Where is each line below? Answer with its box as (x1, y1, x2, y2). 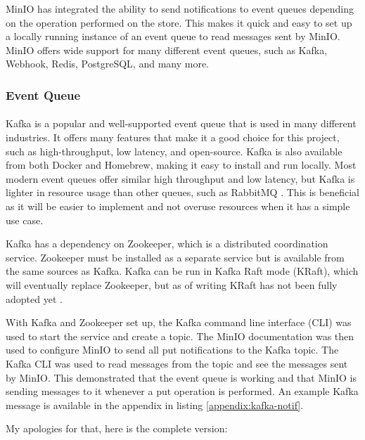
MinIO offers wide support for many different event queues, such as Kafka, (6, 42, 328, 57)
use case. (6, 212, 44, 227)
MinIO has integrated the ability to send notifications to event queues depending (6, 1, 354, 15)
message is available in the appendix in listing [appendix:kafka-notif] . (6, 397, 304, 412)
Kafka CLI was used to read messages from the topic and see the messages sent (6, 356, 348, 370)
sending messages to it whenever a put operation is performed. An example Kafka (6, 384, 359, 399)
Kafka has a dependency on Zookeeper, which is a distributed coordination (6, 236, 328, 251)
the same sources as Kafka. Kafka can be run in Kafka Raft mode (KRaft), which (6, 264, 359, 278)
